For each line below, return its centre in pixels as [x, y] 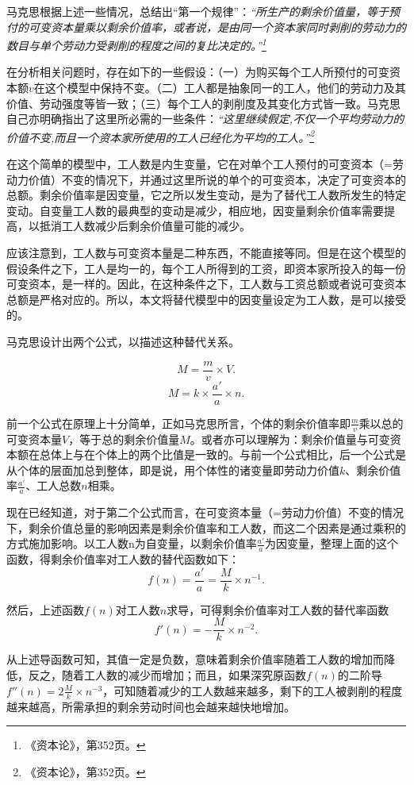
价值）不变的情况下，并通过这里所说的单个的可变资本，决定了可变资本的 [217, 179]
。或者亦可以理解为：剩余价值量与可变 [290, 439]
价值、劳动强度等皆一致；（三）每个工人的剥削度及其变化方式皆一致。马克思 [203, 103]
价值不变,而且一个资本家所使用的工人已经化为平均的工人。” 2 [161, 136]
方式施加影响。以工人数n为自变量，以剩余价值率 [132, 543]
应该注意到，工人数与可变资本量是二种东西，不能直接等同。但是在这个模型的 [206, 253]
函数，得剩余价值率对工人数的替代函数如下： [123, 559]
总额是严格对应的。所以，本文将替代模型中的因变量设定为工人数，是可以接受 [206, 299]
